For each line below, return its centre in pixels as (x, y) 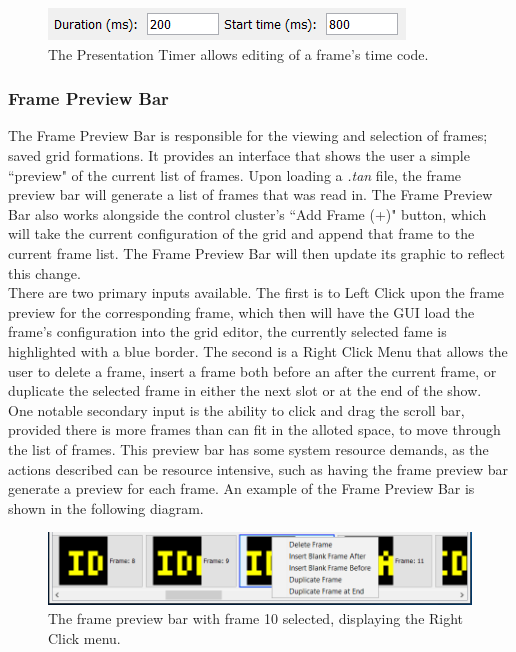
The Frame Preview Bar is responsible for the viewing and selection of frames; (248, 135)
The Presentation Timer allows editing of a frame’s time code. (238, 53)
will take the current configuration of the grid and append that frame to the (241, 233)
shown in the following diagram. (106, 507)
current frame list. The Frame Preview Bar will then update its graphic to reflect (256, 252)
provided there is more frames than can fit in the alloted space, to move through (254, 429)
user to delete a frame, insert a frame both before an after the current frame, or (252, 370)
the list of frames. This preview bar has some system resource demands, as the (248, 448)
